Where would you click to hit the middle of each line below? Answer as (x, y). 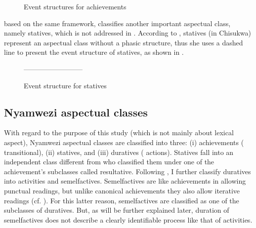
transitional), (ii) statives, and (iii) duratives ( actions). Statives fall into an (119, 152)
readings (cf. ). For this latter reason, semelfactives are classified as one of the (122, 200)
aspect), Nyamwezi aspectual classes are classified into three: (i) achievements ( (124, 142)
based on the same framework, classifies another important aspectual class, (117, 23)
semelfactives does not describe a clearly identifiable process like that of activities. (128, 219)
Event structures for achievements (75, 6)
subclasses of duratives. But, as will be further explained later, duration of (117, 210)
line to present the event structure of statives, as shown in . (94, 52)
